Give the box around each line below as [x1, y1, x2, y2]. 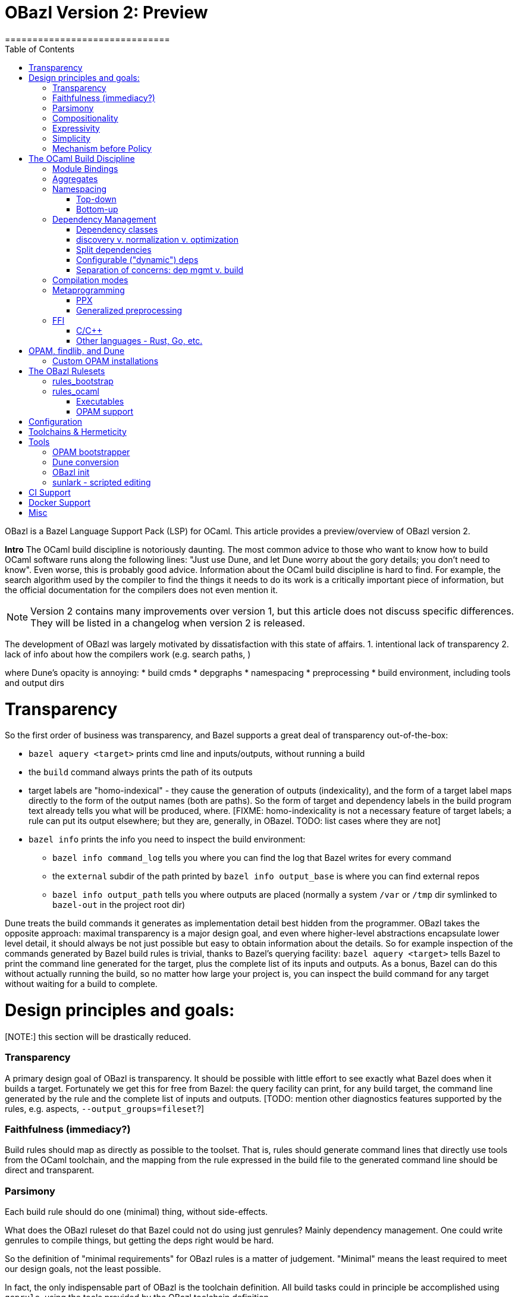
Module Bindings [52, 163, 118, 174]
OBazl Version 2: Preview [5, 2, 208, 23]
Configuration [29, 416, 83, 427]
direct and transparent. [5, 1165, 95, 1176]
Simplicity [52, 133, 91, 143]
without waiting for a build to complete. [5, 979, 158, 989]
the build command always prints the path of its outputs [29, 767, 253, 778]
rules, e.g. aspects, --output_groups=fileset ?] [5, 1103, 205, 1114]
